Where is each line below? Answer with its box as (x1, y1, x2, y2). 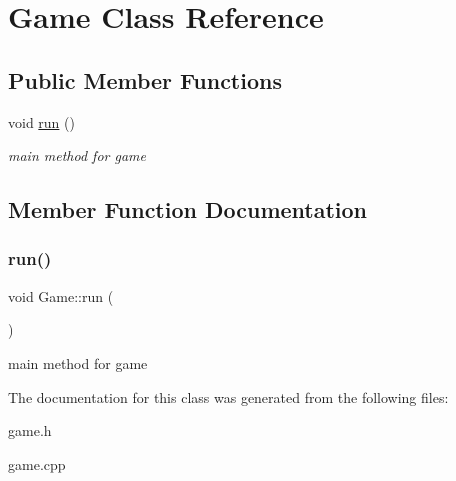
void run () (8, 111, 75, 132)
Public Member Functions (8, 64, 282, 95)
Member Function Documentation (8, 194, 368, 225)
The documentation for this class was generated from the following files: (8, 386, 449, 407)
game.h (8, 420, 52, 441)
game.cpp (8, 453, 66, 474)
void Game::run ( (8, 285, 114, 306)
